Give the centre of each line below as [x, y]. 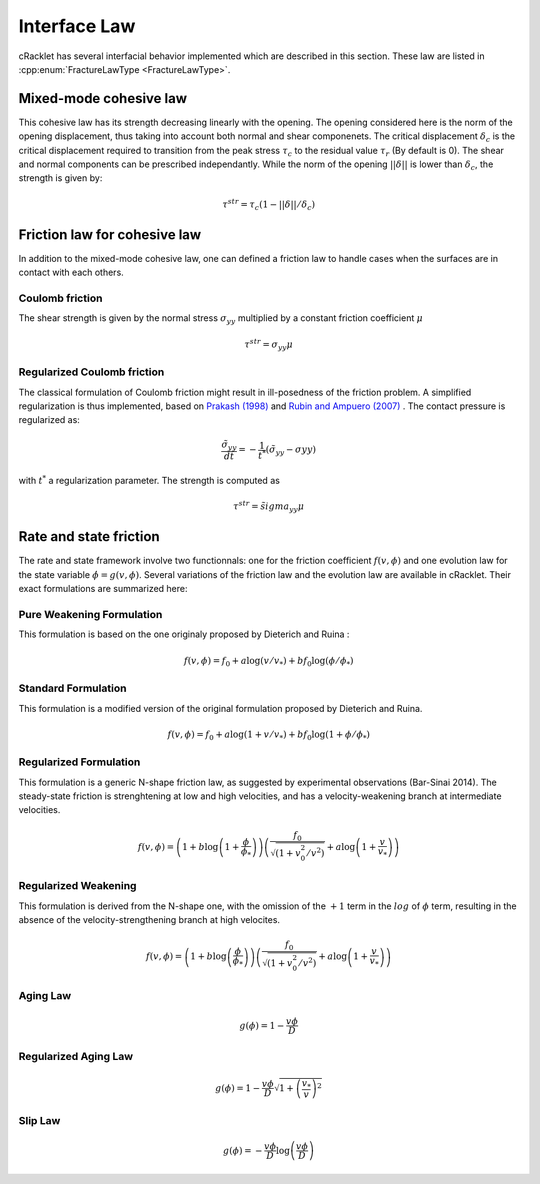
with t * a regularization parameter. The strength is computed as [149, 480]
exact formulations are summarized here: [103, 589]
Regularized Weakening [77, 886]
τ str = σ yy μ [269, 344]
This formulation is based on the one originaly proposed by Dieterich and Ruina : [184, 634]
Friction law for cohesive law [110, 234]
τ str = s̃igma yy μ [269, 506]
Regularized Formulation [79, 762]
